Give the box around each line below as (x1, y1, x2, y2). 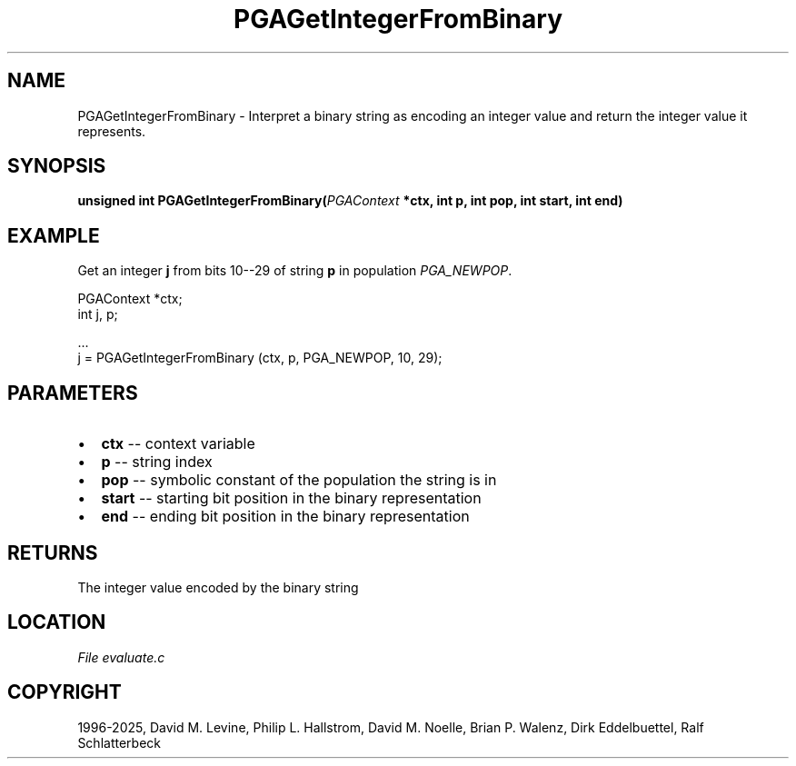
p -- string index (101, 453, 213, 472)
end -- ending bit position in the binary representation (101, 507, 470, 526)
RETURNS (7, 541, 98, 564)
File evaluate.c (77, 649, 165, 665)
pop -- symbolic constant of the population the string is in (101, 471, 497, 490)
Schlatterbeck (77, 734, 161, 751)
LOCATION (7, 611, 106, 634)
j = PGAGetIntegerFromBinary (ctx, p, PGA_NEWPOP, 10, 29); (77, 350, 443, 366)
